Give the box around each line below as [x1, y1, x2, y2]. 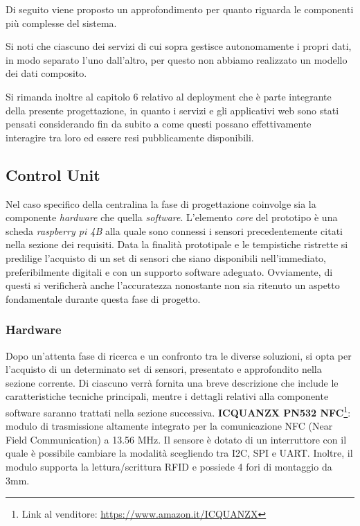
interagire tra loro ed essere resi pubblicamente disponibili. [6, 130, 254, 144]
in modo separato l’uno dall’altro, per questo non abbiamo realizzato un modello [6, 52, 348, 67]
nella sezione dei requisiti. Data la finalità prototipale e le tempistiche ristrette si [6, 237, 348, 252]
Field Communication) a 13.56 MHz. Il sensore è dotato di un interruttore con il [6, 432, 347, 446]
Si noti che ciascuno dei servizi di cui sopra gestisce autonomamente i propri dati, [6, 39, 352, 53]
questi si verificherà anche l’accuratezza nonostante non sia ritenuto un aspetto [6, 278, 340, 292]
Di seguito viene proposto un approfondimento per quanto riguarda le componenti [6, 2, 354, 16]
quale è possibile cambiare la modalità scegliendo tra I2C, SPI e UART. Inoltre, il [6, 446, 353, 460]
